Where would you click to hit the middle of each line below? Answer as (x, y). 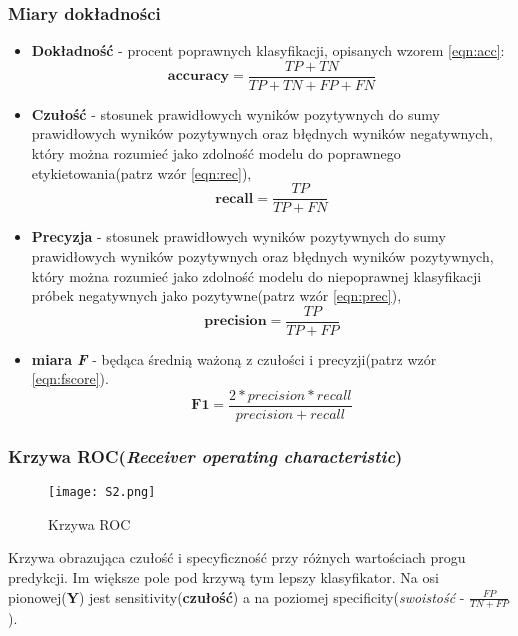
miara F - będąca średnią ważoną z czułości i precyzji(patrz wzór (234, 358)
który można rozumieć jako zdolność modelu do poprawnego (216, 153)
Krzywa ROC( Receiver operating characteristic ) (205, 455)
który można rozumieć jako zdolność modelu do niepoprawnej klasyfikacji (256, 275)
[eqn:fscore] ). (70, 378)
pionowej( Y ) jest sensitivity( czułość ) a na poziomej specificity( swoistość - (236, 596)
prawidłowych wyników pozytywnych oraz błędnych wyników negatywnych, (262, 133)
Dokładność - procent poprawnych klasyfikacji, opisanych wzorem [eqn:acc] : (268, 50)
